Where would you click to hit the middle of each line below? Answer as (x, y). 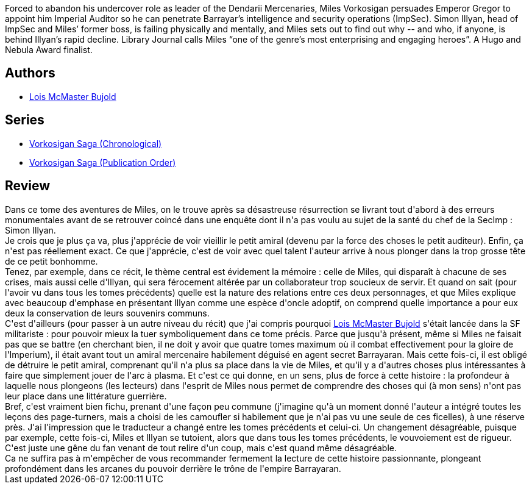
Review (28, 186)
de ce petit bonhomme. (51, 261)
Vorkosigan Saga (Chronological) (96, 143)
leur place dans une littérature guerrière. (86, 396)
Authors (30, 73)
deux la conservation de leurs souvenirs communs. (107, 313)
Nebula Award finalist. (49, 50)
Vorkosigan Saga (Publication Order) (103, 162)
